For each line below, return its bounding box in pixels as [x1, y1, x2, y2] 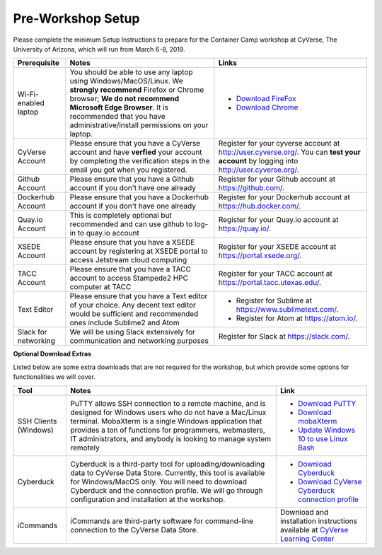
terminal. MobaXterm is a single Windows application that [70, 416, 262, 426]
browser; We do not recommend [69, 94, 180, 104]
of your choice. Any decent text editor [69, 300, 196, 310]
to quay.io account [77, 228, 139, 238]
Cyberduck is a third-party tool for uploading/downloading [70, 459, 265, 469]
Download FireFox [236, 94, 296, 104]
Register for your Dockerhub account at [218, 192, 350, 202]
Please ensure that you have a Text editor [69, 291, 208, 301]
